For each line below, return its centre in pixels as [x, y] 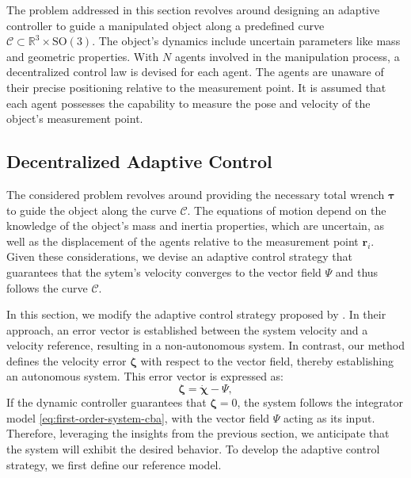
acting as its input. [329, 417]
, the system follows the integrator [320, 402]
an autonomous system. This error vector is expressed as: [145, 376]
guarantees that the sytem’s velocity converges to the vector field [164, 272]
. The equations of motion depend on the [287, 210]
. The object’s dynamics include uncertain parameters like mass [246, 41]
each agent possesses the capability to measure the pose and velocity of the [188, 103]
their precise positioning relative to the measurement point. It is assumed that [196, 87]
